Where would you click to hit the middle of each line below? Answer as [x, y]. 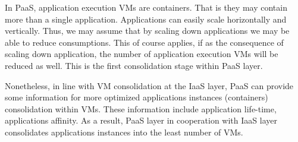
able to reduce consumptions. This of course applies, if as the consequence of [144, 42]
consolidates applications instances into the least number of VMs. [124, 132]
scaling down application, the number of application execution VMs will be [142, 54]
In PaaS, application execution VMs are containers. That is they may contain [146, 7]
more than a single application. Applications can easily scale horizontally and [146, 19]
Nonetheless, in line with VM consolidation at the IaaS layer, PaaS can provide [149, 85]
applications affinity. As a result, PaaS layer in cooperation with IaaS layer [141, 120]
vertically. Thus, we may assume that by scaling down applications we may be [147, 31]
